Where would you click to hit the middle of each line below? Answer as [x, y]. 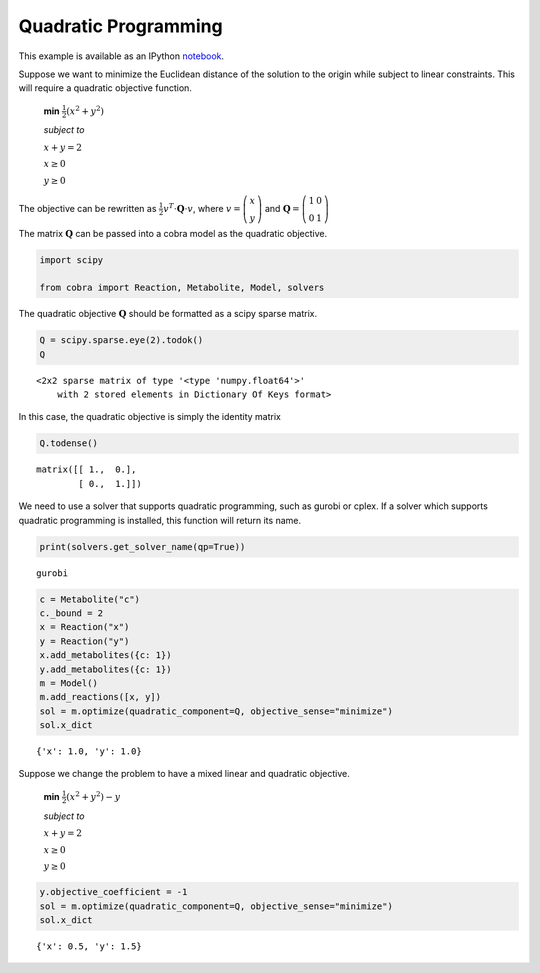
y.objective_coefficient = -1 [113, 892]
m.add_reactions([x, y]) [100, 697]
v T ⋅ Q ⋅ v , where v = [202, 207]
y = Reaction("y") [84, 641]
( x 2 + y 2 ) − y [93, 796]
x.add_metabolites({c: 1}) [105, 655]
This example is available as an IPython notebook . [121, 56]
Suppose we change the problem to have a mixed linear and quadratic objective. [184, 774]
